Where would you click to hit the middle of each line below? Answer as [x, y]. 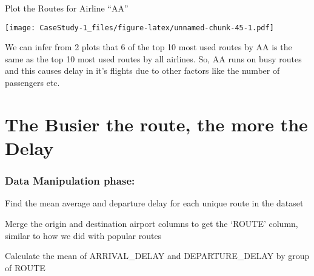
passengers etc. [32, 83]
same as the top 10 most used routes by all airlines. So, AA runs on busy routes [153, 58]
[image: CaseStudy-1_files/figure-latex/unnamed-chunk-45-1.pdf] [139, 28]
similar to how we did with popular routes [83, 235]
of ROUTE [25, 267]
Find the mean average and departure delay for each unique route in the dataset [154, 203]
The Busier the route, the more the [156, 124]
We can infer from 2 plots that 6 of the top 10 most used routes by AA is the [149, 47]
